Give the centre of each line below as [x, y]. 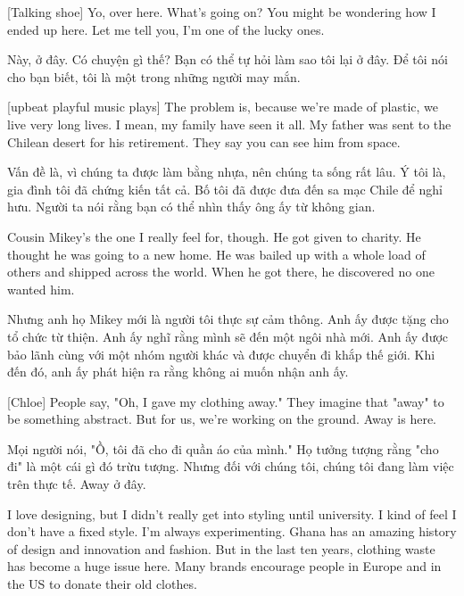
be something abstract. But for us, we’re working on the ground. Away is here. [222, 419]
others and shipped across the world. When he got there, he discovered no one [221, 272]
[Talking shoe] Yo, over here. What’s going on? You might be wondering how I [222, 12]
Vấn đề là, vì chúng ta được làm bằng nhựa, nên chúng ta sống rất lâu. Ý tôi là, [227, 172]
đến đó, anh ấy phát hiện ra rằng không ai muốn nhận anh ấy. [178, 372]
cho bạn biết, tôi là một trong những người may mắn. [154, 76]
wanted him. [41, 289]
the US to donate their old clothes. [102, 584]
